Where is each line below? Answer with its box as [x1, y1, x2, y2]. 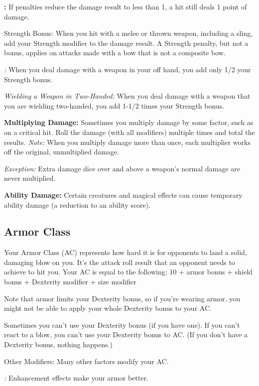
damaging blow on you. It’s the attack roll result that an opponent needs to [4, 257, 235, 267]
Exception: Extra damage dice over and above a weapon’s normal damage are [4, 163, 240, 173]
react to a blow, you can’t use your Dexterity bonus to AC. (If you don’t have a [4, 329, 248, 340]
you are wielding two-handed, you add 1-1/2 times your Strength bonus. [4, 100, 225, 111]
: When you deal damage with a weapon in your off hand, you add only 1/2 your [4, 64, 251, 74]
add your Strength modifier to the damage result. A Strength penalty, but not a [4, 37, 249, 48]
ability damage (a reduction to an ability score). [4, 199, 151, 210]
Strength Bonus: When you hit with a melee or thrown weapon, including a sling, [4, 28, 253, 38]
